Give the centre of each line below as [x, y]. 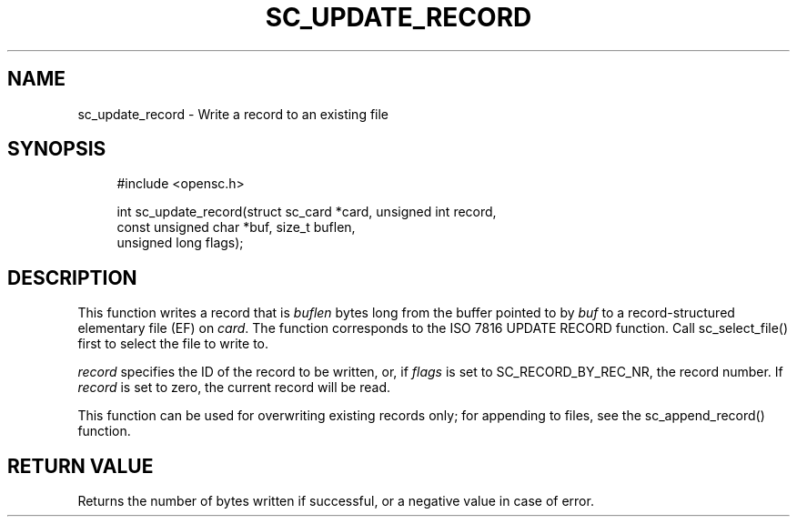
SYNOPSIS [57, 149]
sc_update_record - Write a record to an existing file [233, 114]
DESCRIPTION [72, 277]
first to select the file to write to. [173, 344]
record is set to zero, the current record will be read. [234, 388]
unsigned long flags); [180, 243]
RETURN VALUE [81, 466]
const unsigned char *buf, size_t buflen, [236, 227]
